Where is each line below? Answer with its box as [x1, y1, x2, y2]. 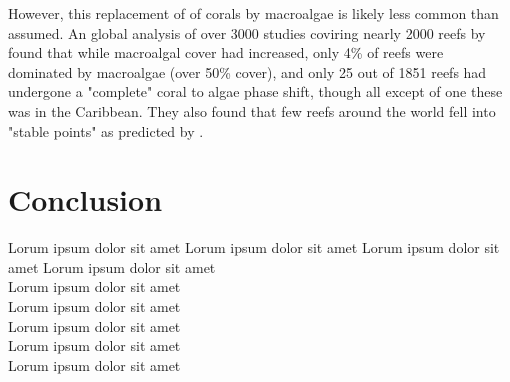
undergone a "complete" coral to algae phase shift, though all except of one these [8, 81, 503, 102]
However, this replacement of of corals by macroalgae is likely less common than [8, 3, 499, 23]
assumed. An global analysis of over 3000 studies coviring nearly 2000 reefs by [8, 22, 486, 43]
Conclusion [8, 179, 163, 220]
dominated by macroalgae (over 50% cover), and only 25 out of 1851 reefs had [8, 61, 487, 82]
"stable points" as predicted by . [8, 120, 204, 141]
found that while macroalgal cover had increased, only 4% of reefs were [8, 42, 444, 63]
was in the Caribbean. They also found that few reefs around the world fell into [8, 100, 496, 121]
